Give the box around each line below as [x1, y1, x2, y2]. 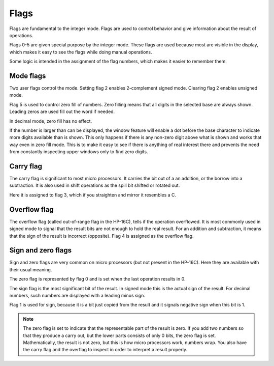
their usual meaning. [9, 266, 52, 272]
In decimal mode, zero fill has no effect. [9, 118, 92, 124]
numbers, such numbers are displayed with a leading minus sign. [9, 292, 146, 298]
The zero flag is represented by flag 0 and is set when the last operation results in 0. [9, 276, 186, 282]
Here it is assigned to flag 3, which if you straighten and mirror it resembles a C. [9, 191, 177, 198]
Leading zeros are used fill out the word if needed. [9, 108, 115, 115]
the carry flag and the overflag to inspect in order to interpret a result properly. [23, 347, 188, 353]
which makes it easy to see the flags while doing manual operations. [9, 49, 152, 55]
